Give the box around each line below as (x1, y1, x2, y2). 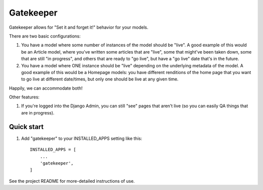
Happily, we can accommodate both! (9, 85, 83, 91)
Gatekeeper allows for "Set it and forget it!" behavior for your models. (9, 24, 149, 30)
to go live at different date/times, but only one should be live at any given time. (21, 76, 179, 82)
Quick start (9, 122, 44, 131)
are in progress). (21, 110, 55, 115)
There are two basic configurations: (9, 33, 81, 39)
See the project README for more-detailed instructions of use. (9, 178, 135, 184)
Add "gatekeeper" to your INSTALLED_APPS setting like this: (21, 135, 142, 141)
